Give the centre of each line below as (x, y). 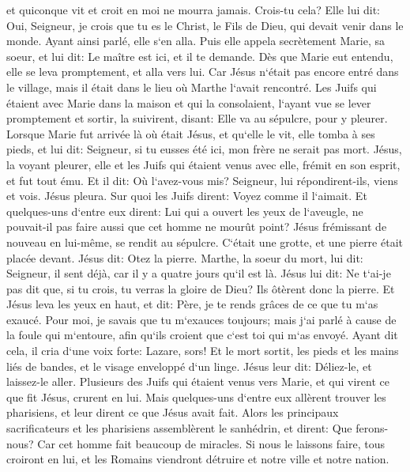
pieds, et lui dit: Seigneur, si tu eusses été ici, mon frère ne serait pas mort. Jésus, (204, 149)
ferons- (372, 428)
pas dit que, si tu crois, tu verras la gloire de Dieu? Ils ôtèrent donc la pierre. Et (201, 288)
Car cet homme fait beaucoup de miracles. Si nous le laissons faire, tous (211, 443)
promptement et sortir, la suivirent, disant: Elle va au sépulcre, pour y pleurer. (197, 118)
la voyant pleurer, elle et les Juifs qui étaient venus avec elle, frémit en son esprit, (203, 164)
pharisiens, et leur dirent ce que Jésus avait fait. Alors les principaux (173, 412)
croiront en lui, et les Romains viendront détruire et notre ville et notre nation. (198, 459)
